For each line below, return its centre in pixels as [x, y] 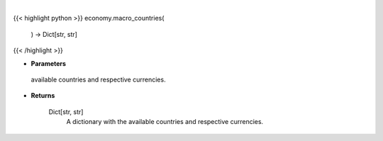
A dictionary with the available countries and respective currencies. [165, 122]
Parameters [49, 63]
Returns [43, 96]
